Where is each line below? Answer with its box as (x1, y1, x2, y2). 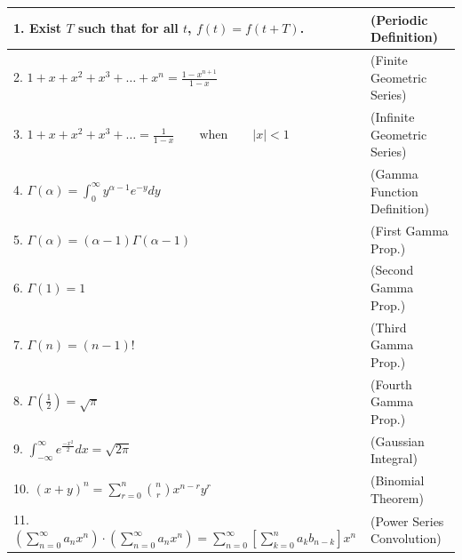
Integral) (370, 449, 418, 468)
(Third (370, 317, 407, 336)
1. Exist (13, 19, 62, 37)
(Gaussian (370, 431, 425, 450)
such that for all (77, 19, 179, 37)
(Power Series (370, 511, 444, 530)
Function (370, 181, 418, 200)
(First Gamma (370, 221, 449, 240)
